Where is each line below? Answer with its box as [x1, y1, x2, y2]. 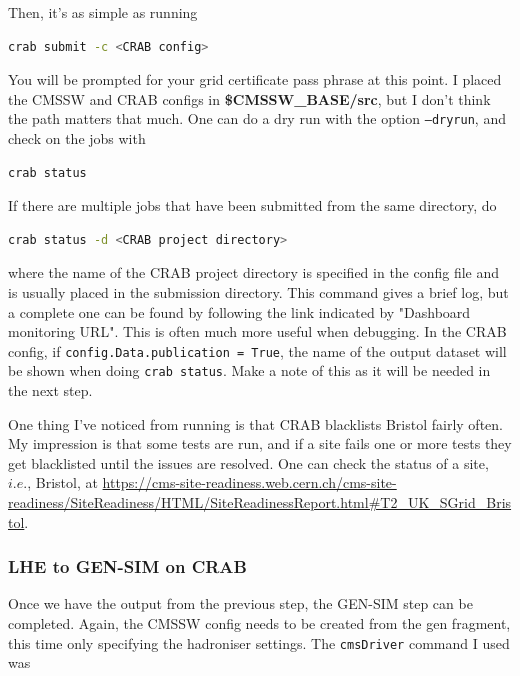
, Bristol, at [27, 472, 98, 493]
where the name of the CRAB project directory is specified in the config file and [8, 262, 500, 283]
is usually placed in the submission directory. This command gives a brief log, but [8, 282, 509, 302]
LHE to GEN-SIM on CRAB [8, 554, 247, 579]
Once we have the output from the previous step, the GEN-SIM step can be [8, 593, 473, 614]
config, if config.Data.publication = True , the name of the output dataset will [8, 340, 507, 361]
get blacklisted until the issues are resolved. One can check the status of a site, [8, 452, 489, 473]
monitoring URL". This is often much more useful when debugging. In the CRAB [8, 321, 507, 342]
